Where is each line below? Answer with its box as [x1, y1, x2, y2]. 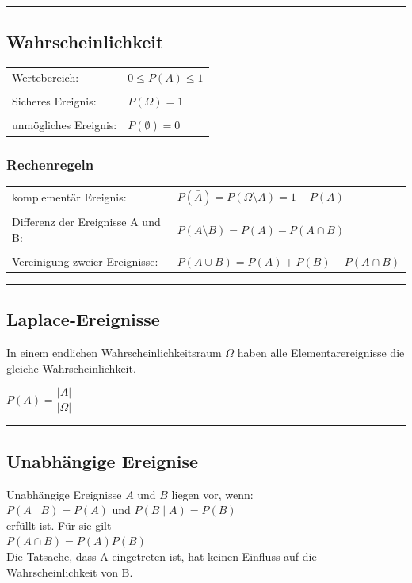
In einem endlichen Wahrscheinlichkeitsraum [6, 344, 222, 361]
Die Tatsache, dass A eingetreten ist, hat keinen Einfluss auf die [6, 547, 317, 564]
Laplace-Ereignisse [6, 307, 160, 332]
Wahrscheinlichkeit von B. [6, 563, 133, 580]
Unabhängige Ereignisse [6, 485, 122, 502]
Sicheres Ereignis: [12, 93, 97, 109]
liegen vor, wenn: [171, 485, 254, 502]
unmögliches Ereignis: [12, 117, 117, 133]
